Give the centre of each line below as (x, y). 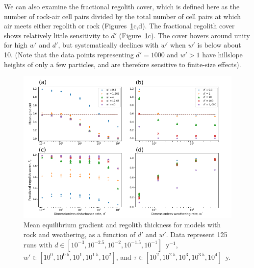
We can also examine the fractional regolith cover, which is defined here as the (122, 6)
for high (16, 45)
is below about (219, 45)
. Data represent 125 (197, 234)
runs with (38, 244)
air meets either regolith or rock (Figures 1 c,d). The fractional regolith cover (119, 26)
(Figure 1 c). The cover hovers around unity (184, 35)
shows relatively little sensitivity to (56, 35)
